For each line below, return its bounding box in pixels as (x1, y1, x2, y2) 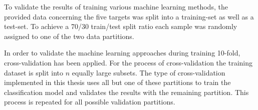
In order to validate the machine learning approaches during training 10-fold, (4, 47, 240, 58)
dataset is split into (4, 67, 64, 77)
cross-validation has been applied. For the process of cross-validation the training (4, 57, 253, 67)
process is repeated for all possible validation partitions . (4, 96, 175, 107)
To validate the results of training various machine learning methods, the (4, 1, 228, 11)
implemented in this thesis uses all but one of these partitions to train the (4, 77, 231, 87)
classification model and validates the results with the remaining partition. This (4, 86, 249, 97)
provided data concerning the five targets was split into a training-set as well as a (4, 11, 254, 21)
